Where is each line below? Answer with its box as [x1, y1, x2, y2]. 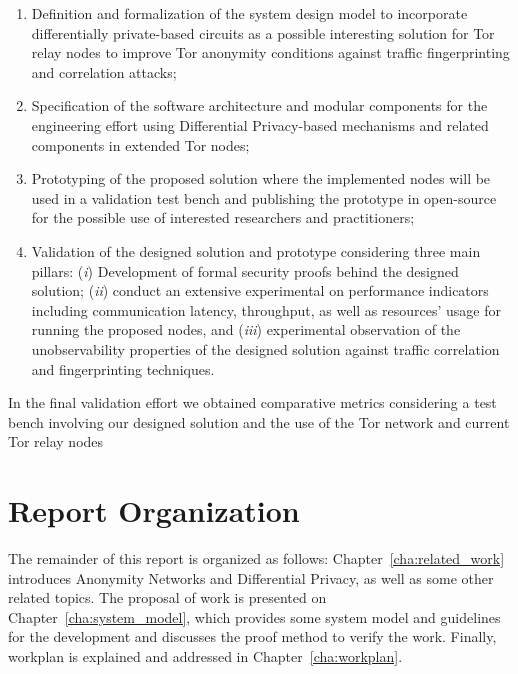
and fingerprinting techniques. [31, 358, 215, 379]
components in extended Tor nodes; [31, 134, 250, 155]
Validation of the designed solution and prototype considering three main [31, 240, 481, 261]
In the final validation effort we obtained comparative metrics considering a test [8, 392, 497, 413]
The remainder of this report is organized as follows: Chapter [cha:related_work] [8, 548, 505, 568]
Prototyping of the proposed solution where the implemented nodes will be [31, 168, 491, 189]
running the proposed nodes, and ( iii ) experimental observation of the [31, 319, 461, 340]
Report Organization [8, 490, 300, 531]
